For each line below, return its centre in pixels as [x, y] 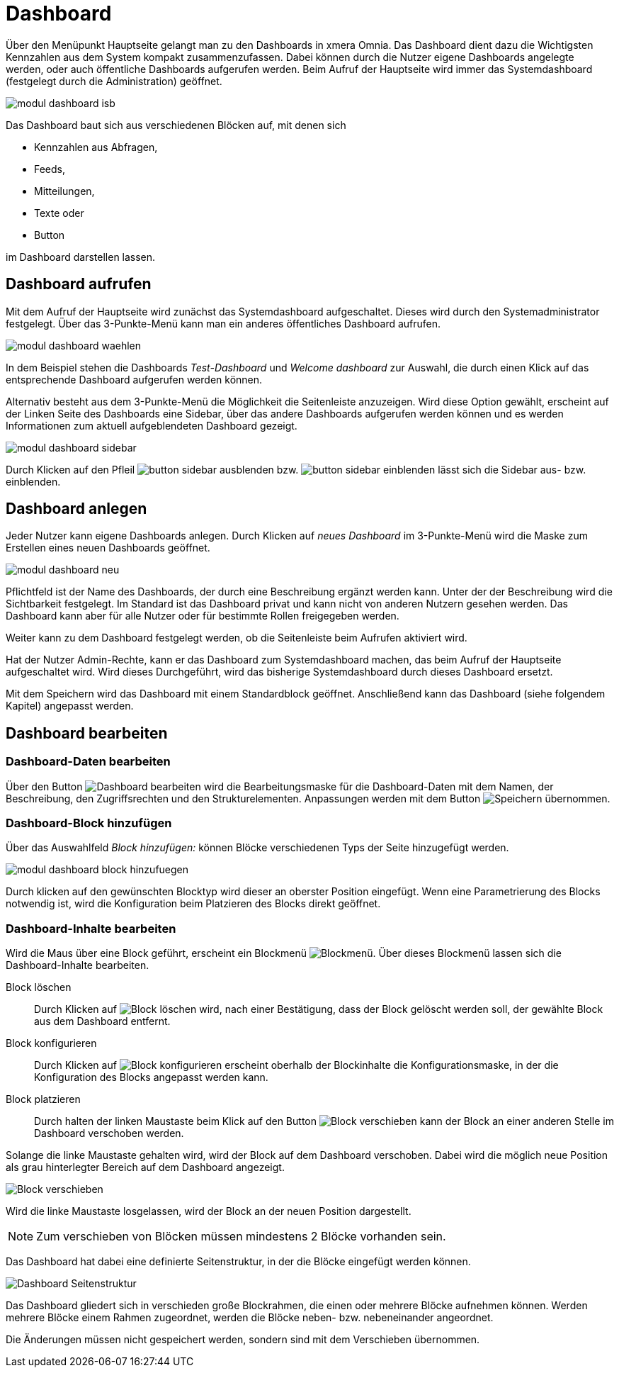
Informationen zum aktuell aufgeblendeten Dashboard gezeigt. [152, 425]
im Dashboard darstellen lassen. [81, 257]
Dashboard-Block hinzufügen [89, 823]
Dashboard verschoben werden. [109, 1133]
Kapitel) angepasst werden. [70, 706]
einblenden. [33, 481]
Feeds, [50, 169]
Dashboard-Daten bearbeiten [88, 762]
